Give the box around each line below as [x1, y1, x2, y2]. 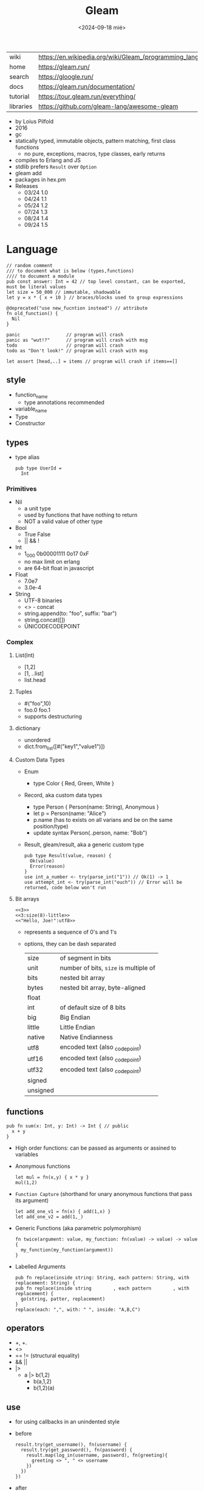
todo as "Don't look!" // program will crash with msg [6, 347, 148, 353]
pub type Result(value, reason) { [24, 853, 112, 859]
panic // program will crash [6, 332, 123, 338]
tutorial [9, 92, 30, 100]
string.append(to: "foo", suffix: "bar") [24, 610, 117, 617]
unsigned [27, 1086, 55, 1094]
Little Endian [59, 1023, 95, 1032]
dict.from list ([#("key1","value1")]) [24, 743, 105, 752]
